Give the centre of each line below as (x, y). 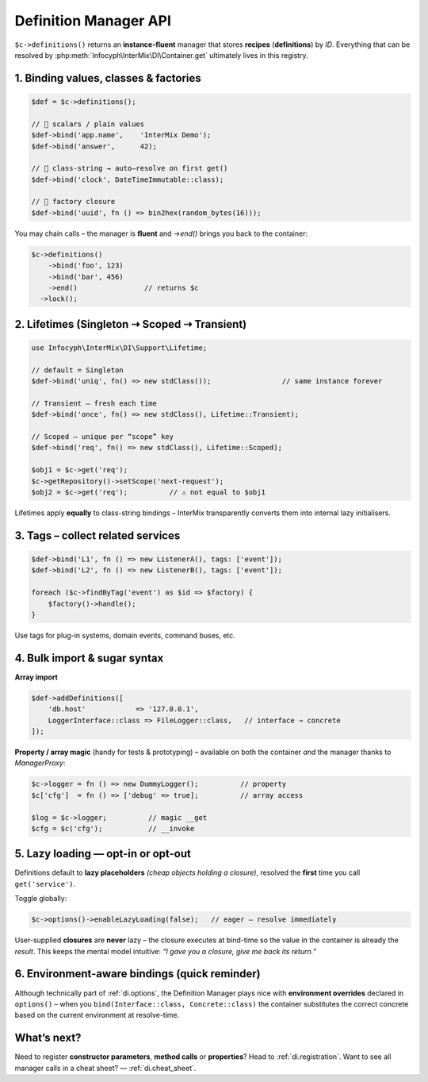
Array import (36, 677)
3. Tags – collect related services (97, 535)
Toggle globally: (41, 899)
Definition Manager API (93, 21)
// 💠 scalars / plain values (88, 124)
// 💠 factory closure (73, 202)
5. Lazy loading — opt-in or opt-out (103, 854)
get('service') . (45, 884)
